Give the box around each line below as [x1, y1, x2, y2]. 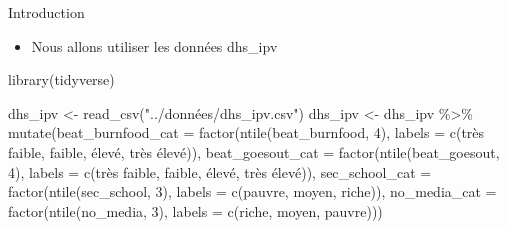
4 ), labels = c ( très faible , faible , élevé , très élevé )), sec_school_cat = [8, 161, 432, 182]
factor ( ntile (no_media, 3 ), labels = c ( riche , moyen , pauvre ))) [8, 200, 383, 221]
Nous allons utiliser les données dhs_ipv [31, 35, 278, 56]
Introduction [8, 2, 85, 22]
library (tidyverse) [8, 69, 115, 90]
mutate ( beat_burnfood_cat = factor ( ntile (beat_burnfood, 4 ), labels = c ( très [8, 122, 485, 143]
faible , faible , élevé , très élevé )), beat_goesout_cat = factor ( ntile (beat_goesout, [8, 141, 500, 162]
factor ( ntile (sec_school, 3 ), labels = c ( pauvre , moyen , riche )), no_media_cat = [8, 181, 497, 202]
